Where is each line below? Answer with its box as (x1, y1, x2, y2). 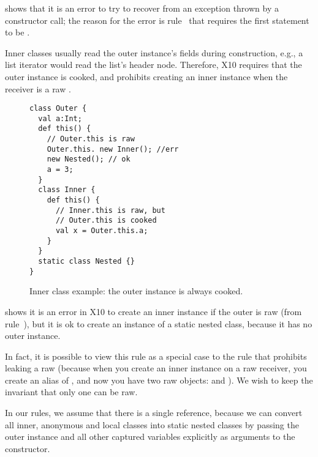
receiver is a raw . (5, 82, 71, 95)
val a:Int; (38, 114, 82, 123)
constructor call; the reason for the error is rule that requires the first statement (5, 13, 309, 26)
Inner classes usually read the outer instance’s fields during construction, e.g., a (5, 46, 303, 59)
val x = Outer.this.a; (55, 226, 148, 236)
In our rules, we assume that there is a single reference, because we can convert (5, 406, 303, 419)
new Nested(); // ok (47, 155, 131, 164)
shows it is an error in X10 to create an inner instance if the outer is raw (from (5, 305, 302, 318)
